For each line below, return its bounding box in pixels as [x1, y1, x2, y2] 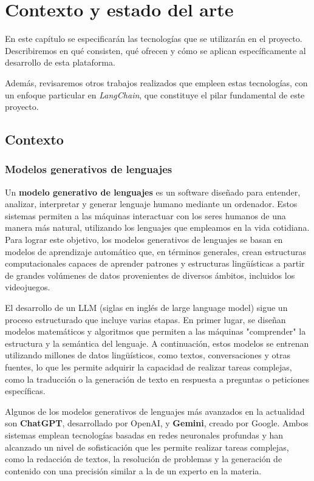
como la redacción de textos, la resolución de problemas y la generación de [5, 452, 282, 465]
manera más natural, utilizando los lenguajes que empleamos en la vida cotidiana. [5, 221, 310, 234]
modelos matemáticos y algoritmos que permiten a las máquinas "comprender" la [5, 325, 306, 338]
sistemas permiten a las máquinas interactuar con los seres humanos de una [5, 209, 286, 222]
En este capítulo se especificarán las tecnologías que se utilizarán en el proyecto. [5, 32, 302, 45]
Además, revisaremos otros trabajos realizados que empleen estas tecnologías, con [5, 76, 308, 89]
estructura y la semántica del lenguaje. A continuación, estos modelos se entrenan [5, 336, 309, 349]
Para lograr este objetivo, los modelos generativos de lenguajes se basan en [5, 233, 283, 246]
